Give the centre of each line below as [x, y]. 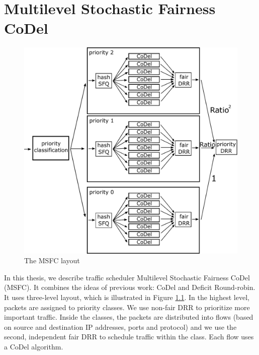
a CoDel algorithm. [34, 346]
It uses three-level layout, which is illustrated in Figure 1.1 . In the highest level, [127, 297]
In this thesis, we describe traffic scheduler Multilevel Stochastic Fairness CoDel [127, 277]
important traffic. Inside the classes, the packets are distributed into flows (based [129, 317]
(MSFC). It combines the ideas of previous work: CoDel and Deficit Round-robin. [130, 287]
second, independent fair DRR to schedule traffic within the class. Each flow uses [129, 337]
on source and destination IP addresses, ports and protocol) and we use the [120, 327]
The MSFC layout [52, 260]
